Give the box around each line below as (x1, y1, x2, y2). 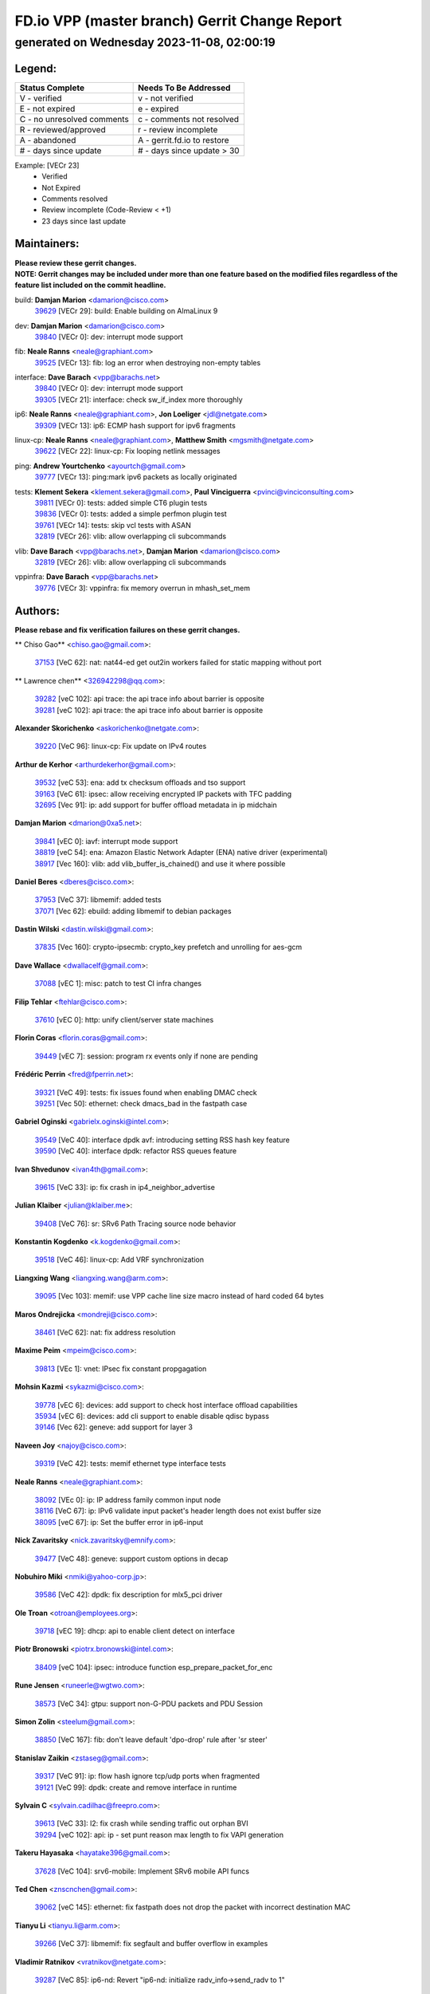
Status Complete (19, 82, 85, 93)
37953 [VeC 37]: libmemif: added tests (34, 895, 162, 904)
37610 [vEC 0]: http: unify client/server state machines (34, 1015, 214, 1025)
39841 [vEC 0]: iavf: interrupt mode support (34, 836, 178, 845)
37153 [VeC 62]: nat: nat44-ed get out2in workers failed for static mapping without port (34, 658, 322, 668)
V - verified (19, 93, 63, 104)
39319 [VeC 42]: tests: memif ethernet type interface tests (34, 1459, 226, 1468)
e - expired (138, 103, 179, 114)
